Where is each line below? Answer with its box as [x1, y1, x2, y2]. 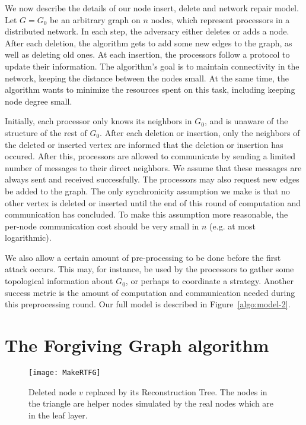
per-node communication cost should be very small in [5, 219, 199, 232]
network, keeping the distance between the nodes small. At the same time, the [5, 71, 289, 84]
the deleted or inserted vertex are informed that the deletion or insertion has [5, 138, 283, 150]
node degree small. [5, 95, 72, 107]
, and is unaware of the [204, 115, 288, 127]
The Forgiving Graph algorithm [5, 333, 269, 357]
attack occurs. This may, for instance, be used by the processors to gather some [5, 263, 294, 275]
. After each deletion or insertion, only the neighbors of [100, 126, 300, 138]
